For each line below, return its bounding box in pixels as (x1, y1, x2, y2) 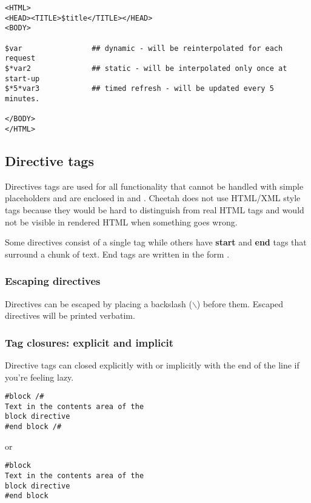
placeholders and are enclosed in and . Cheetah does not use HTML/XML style (5, 192, 301, 204)
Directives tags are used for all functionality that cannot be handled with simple (5, 179, 304, 192)
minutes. (5, 94, 40, 103)
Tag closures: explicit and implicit (5, 335, 174, 350)
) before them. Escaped (196, 297, 284, 310)
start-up (5, 74, 40, 83)
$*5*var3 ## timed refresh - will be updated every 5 (5, 84, 274, 93)
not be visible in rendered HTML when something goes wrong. (5, 215, 238, 228)
